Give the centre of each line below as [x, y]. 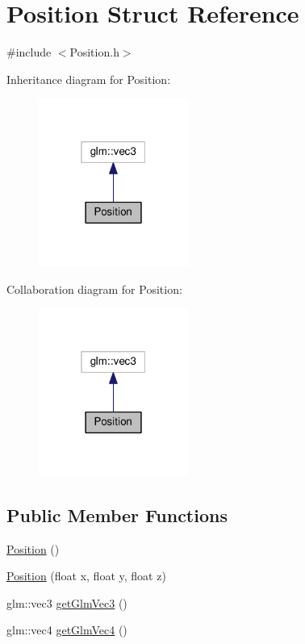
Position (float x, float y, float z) [86, 576]
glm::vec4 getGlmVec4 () [67, 630]
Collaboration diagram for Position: [94, 289]
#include [29, 52]
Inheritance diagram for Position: [89, 79]
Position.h [94, 52]
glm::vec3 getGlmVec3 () [67, 602]
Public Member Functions [117, 514]
